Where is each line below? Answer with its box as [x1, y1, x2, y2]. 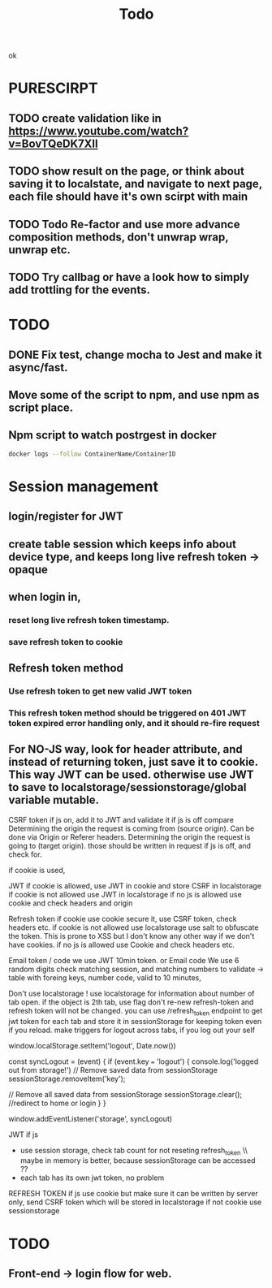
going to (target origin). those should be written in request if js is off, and [8, 841, 252, 850]
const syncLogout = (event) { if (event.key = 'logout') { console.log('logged [8, 1057, 259, 1066]
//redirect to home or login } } [8, 1098, 107, 1108]
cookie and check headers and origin [8, 898, 133, 908]
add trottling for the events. [8, 283, 150, 296]
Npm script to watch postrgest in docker [8, 428, 217, 443]
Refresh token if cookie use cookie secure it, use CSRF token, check [8, 914, 237, 923]
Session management [8, 477, 158, 495]
